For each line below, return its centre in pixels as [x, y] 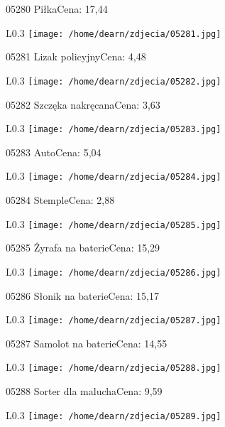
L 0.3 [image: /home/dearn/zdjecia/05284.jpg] [114, 176]
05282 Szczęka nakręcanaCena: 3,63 [83, 104]
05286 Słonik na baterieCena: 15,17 [82, 295]
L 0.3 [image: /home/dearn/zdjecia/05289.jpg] [114, 415]
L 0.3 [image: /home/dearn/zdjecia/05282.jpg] [114, 80]
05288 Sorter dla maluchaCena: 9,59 [84, 391]
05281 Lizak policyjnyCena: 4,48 [76, 56]
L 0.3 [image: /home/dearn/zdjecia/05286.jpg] [114, 271]
